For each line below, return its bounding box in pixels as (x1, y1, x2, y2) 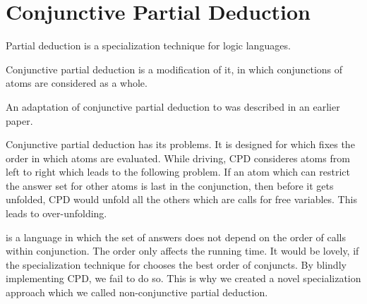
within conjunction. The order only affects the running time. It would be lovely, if (6, 243, 359, 258)
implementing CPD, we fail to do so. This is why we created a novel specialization (6, 271, 361, 286)
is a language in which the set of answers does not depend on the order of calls (6, 229, 346, 244)
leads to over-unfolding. (6, 206, 107, 221)
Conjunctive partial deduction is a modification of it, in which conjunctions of (6, 61, 343, 76)
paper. (6, 113, 33, 128)
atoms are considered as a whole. (6, 75, 148, 90)
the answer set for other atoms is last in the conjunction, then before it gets (6, 178, 334, 193)
